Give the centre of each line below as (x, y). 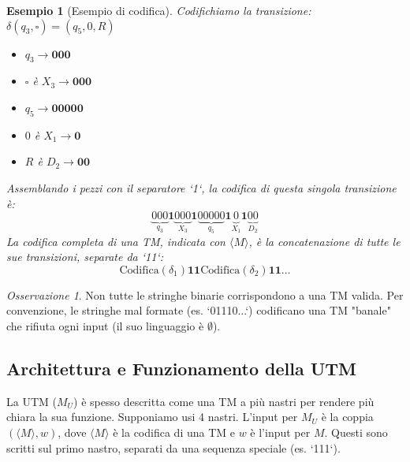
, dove (72, 432)
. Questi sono (356, 432)
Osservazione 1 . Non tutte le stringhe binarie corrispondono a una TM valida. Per (205, 294)
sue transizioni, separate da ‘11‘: (85, 257)
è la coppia (347, 417)
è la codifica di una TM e (174, 432)
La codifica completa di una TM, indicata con (116, 241)
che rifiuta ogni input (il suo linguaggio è (105, 325)
